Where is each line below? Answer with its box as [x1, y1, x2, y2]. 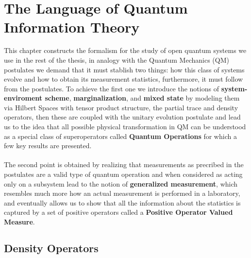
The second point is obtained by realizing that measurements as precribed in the [4, 159, 244, 170]
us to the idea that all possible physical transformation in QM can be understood [4, 121, 246, 132]
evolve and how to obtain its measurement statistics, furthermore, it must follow [4, 74, 243, 84]
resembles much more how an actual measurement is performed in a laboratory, [4, 188, 240, 198]
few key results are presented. [4, 140, 92, 151]
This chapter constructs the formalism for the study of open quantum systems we [4, 45, 247, 55]
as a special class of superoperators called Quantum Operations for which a [4, 131, 237, 141]
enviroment [4, 93, 43, 103]
